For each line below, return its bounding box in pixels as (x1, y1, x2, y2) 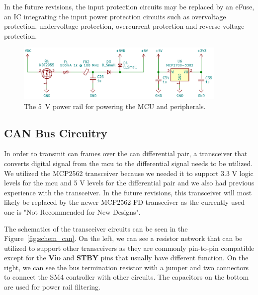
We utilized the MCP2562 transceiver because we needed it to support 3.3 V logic (4, 168, 254, 178)
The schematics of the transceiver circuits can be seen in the (4, 223, 188, 234)
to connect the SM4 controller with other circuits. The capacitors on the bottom (4, 272, 249, 282)
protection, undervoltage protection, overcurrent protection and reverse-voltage (4, 21, 245, 31)
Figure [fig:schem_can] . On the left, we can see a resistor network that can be (4, 233, 243, 243)
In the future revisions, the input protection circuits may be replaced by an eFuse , (4, 1, 255, 11)
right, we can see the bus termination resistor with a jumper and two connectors (4, 262, 249, 272)
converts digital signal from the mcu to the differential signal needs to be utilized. (4, 158, 253, 168)
